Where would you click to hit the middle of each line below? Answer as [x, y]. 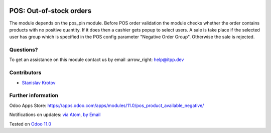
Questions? [24, 50]
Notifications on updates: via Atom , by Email [55, 114]
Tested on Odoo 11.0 [30, 124]
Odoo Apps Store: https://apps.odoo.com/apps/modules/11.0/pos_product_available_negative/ [107, 105]
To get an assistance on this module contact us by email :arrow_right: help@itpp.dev [97, 59]
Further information [34, 95]
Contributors [25, 72]
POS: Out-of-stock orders [50, 11]
